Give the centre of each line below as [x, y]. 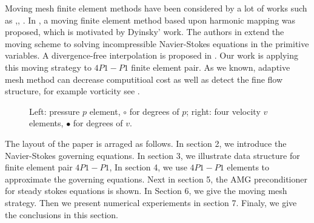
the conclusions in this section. [62, 214]
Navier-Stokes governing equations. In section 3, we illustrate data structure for [152, 155]
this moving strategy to [48, 67]
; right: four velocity [223, 111]
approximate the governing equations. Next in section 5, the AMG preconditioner [156, 179]
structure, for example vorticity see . [72, 91]
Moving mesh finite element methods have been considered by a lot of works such [156, 8]
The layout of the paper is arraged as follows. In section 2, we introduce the [146, 143]
